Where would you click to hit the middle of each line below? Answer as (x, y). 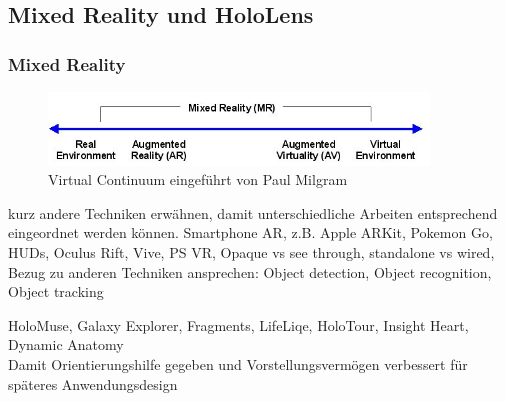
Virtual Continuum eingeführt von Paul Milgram (198, 179)
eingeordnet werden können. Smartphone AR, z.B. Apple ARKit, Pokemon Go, (250, 232)
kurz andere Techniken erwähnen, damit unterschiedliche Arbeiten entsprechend (253, 212)
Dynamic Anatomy (66, 344)
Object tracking (56, 291)
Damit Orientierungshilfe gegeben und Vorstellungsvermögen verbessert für (238, 363)
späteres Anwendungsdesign (93, 383)
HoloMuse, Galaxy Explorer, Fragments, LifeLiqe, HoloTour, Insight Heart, (238, 324)
